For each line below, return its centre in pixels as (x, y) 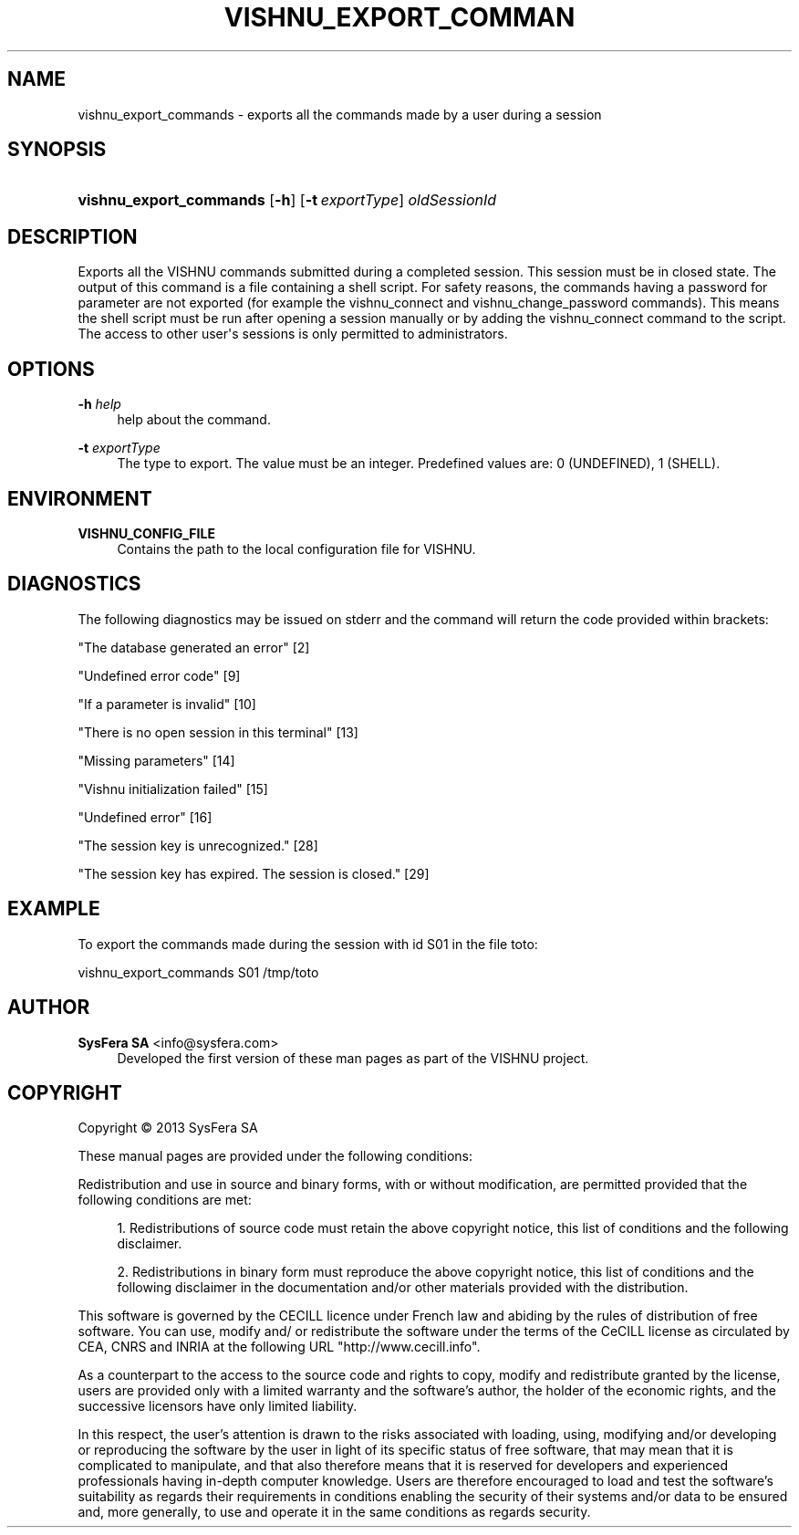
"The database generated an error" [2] (194, 647)
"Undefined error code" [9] (159, 675)
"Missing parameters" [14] (156, 760)
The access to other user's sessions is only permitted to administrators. (293, 334)
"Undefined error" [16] (145, 817)
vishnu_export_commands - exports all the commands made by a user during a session (340, 114)
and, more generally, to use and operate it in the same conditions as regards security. (334, 1512)
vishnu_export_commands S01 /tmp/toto (198, 972)
